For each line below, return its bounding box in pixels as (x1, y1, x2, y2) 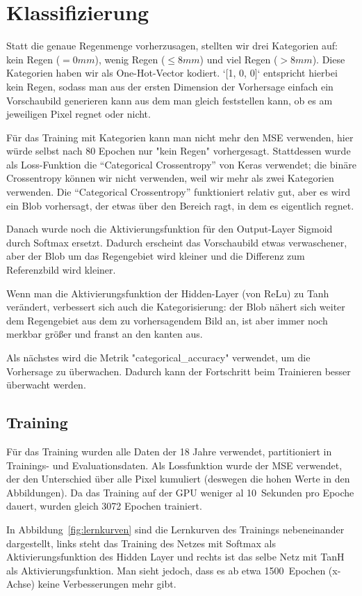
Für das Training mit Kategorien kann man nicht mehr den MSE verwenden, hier (6, 130, 354, 144)
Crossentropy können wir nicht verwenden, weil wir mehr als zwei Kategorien (6, 171, 334, 185)
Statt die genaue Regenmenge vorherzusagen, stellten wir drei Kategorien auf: (6, 38, 338, 53)
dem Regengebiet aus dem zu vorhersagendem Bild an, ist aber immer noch (6, 313, 328, 327)
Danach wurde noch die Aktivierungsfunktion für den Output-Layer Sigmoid (6, 221, 333, 236)
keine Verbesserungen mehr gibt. (38, 577, 176, 591)
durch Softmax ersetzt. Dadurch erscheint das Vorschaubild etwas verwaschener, (6, 235, 347, 249)
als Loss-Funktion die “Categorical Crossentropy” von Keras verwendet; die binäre (6, 157, 356, 171)
